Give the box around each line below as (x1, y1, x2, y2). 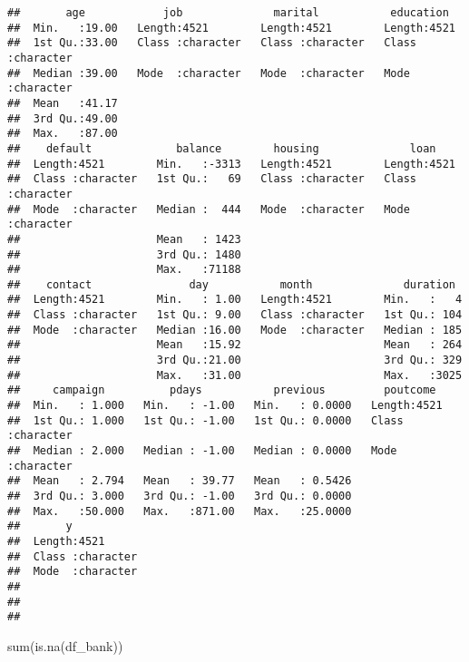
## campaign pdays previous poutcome (7, 384, 436, 397)
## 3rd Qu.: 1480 (7, 248, 241, 261)
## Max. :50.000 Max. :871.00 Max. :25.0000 (7, 504, 352, 518)
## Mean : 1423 (7, 232, 241, 246)
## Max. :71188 (7, 263, 241, 277)
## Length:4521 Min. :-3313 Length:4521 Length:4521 (7, 157, 455, 170)
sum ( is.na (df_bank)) (7, 636, 123, 655)
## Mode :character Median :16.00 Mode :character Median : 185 (7, 323, 463, 336)
